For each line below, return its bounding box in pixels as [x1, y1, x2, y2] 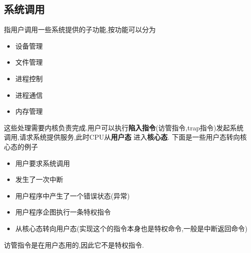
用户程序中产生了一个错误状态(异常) [15, 190, 130, 200]
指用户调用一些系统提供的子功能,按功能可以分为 [4, 24, 156, 35]
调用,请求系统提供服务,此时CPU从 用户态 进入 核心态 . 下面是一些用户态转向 [4, 132, 240, 142]
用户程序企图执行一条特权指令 [15, 207, 111, 217]
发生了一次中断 [15, 174, 63, 184]
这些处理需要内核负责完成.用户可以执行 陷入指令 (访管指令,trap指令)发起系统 [4, 122, 244, 132]
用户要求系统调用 [15, 158, 70, 168]
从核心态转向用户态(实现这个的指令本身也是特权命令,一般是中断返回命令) [15, 223, 248, 233]
